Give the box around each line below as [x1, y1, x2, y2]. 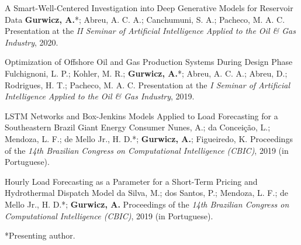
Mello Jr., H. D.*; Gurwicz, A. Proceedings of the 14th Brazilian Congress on [5, 198, 289, 210]
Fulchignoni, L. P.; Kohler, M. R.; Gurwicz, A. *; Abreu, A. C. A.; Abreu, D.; [5, 67, 288, 79]
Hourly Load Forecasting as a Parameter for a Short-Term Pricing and [5, 175, 258, 187]
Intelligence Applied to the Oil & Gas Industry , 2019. [5, 90, 195, 102]
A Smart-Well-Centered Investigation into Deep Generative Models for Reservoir [5, 2, 293, 13]
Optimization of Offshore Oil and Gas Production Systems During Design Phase [5, 56, 293, 68]
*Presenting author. [5, 229, 75, 241]
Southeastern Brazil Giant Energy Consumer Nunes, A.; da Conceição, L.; [5, 121, 271, 133]
